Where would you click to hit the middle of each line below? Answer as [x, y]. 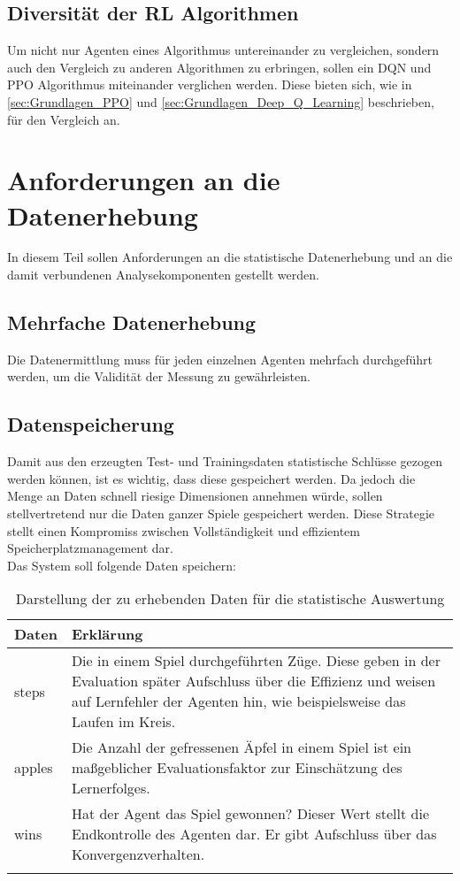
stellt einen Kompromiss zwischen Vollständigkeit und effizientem [184, 530]
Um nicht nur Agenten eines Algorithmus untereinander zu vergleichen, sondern [223, 50]
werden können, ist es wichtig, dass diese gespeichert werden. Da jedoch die [211, 478]
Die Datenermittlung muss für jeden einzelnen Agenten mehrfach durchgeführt [220, 359]
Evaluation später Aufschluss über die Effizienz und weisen [253, 681]
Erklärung [107, 634]
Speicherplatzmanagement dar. [90, 548]
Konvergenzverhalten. [138, 854]
